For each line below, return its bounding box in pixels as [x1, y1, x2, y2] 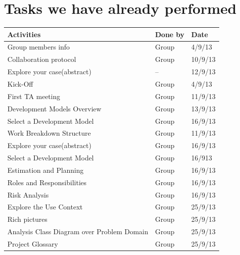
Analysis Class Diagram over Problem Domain [7, 226, 148, 237]
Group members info [7, 42, 70, 52]
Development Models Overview [7, 103, 101, 113]
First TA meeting [7, 91, 60, 101]
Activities [7, 29, 41, 39]
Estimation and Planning [7, 164, 84, 175]
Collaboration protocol [7, 54, 76, 64]
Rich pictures [7, 214, 48, 224]
